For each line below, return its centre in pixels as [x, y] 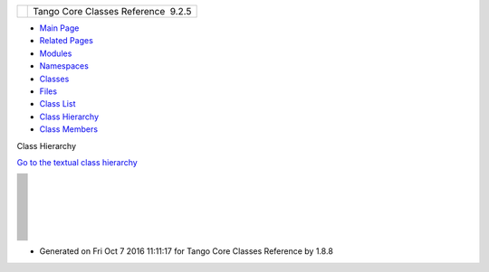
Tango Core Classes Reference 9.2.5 [112, 11]
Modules [56, 53]
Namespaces [64, 66]
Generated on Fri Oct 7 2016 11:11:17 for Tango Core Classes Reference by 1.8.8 [187, 251]
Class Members [69, 129]
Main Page [59, 28]
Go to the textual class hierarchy [77, 162]
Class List [58, 104]
